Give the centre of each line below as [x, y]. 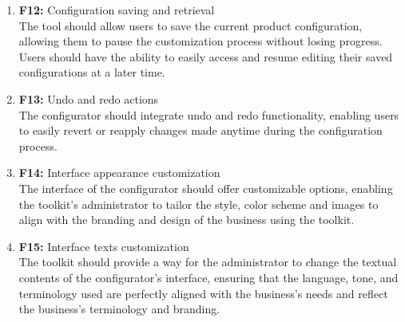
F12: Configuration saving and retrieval [117, 10]
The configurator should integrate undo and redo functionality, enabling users [209, 114]
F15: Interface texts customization [104, 246]
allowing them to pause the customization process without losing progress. [201, 41]
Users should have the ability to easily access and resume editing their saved [206, 56]
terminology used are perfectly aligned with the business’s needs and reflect [203, 293]
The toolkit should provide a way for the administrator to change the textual [208, 262]
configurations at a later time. [92, 72]
